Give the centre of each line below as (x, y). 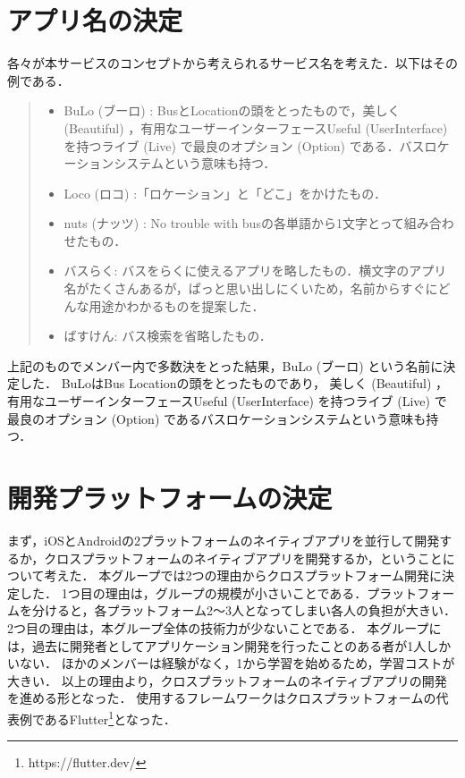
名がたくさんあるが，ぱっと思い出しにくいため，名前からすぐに (251, 288)
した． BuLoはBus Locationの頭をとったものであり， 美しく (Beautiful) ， (234, 383)
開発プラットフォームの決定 (170, 497)
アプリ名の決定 (95, 20)
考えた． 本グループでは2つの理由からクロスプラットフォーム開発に (243, 575)
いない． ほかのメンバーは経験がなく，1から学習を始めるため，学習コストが (231, 663)
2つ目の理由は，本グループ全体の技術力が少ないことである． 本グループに (224, 627)
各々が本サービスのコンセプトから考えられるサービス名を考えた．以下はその (232, 63)
